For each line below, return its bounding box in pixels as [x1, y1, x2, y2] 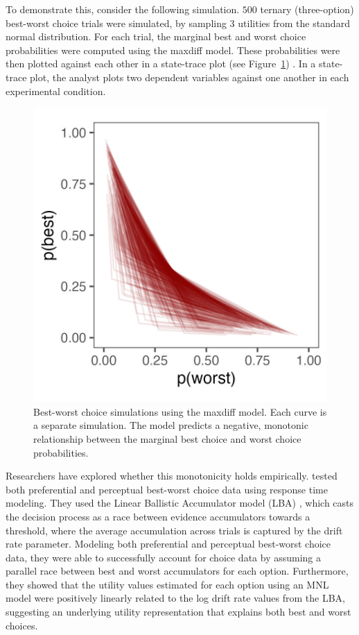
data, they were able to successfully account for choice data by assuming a [6, 550, 322, 564]
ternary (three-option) [260, 2, 354, 16]
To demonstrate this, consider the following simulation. [6, 2, 240, 16]
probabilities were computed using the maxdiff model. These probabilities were [6, 42, 340, 57]
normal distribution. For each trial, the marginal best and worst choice [6, 29, 306, 44]
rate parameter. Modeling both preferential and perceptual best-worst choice [6, 536, 331, 551]
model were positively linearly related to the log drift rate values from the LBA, [6, 591, 345, 605]
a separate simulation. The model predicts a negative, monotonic [33, 418, 308, 432]
